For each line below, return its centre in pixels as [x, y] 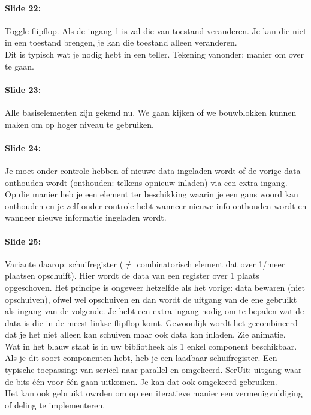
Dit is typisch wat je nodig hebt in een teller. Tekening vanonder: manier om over [155, 54]
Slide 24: [23, 147]
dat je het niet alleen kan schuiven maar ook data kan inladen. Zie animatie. [145, 334]
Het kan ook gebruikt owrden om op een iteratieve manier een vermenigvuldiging [154, 393]
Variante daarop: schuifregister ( [64, 264]
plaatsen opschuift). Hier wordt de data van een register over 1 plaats [132, 276]
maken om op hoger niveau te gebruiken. [79, 124]
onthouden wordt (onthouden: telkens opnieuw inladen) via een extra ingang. [146, 182]
